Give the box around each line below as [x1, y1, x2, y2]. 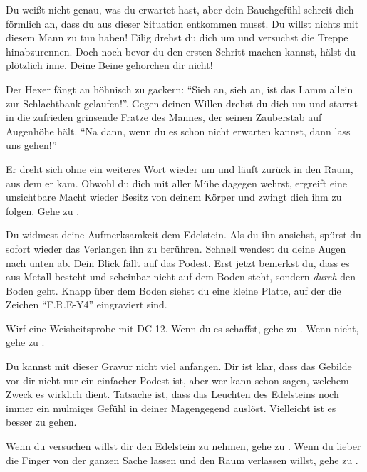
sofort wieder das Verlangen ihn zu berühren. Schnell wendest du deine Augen [6, 241, 346, 256]
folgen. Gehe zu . [6, 203, 80, 218]
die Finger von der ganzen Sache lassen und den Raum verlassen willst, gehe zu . [6, 452, 358, 467]
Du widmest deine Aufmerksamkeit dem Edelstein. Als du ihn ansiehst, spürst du [6, 227, 361, 242]
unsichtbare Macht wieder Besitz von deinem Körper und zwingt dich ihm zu [6, 189, 342, 204]
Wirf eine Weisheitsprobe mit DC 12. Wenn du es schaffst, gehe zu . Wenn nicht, [6, 320, 359, 335]
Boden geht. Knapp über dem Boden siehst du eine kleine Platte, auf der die [6, 283, 341, 298]
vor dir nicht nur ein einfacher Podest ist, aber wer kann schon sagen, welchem [6, 372, 349, 387]
